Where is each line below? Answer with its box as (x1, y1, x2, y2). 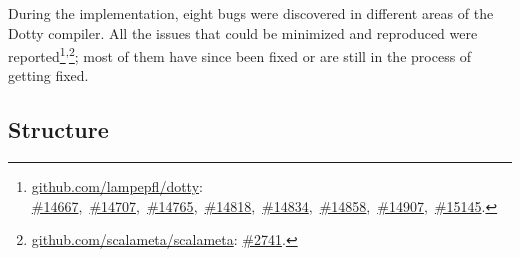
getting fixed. (8, 65, 89, 86)
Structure (8, 114, 109, 145)
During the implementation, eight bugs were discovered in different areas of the (8, 3, 494, 23)
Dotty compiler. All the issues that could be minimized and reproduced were (8, 22, 478, 43)
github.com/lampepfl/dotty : (31, 176, 203, 197)
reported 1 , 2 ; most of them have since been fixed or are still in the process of (8, 43, 472, 66)
